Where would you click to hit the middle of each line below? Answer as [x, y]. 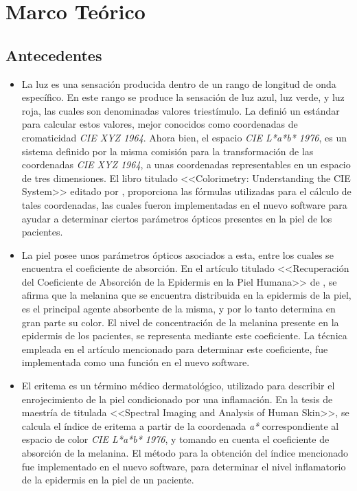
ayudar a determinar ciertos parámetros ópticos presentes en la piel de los [177, 218]
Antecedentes [54, 55]
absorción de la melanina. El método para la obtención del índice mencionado [185, 453]
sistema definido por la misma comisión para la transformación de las [168, 151]
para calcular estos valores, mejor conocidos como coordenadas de [160, 124]
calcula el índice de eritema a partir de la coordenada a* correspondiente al [180, 425]
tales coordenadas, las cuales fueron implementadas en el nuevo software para [184, 204]
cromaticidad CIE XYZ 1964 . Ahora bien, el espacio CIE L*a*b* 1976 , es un [184, 137]
